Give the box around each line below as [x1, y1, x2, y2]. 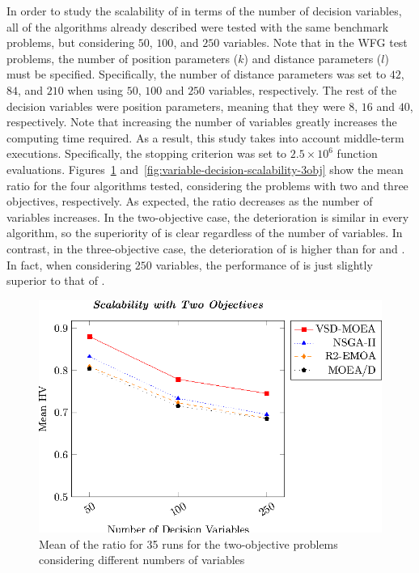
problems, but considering [6, 34, 135, 51]
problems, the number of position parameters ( [6, 49, 239, 66]
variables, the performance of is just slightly [155, 256, 373, 273]
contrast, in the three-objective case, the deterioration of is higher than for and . [6, 240, 405, 257]
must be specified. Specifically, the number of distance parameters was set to [6, 66, 387, 83]
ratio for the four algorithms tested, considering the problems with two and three [6, 176, 408, 193]
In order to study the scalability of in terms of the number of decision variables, [6, 2, 402, 19]
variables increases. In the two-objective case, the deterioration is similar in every [6, 208, 409, 225]
